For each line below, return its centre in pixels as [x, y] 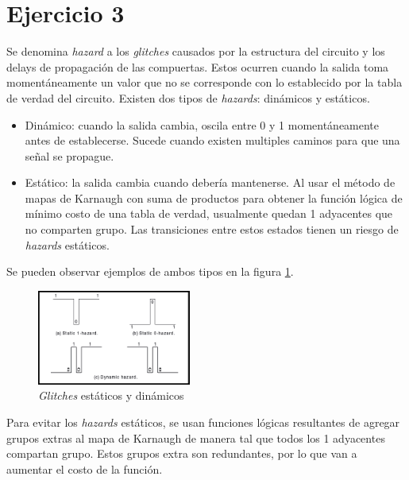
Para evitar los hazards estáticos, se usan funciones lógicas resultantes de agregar [203, 422]
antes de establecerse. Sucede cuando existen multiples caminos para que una [212, 140]
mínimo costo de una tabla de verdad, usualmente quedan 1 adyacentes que [209, 213]
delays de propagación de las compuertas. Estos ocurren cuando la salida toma [198, 66]
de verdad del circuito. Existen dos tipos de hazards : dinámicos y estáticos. [188, 97]
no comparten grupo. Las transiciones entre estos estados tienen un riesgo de [212, 229]
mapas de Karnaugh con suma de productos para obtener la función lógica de [214, 197]
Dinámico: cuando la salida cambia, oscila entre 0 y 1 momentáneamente [202, 124]
